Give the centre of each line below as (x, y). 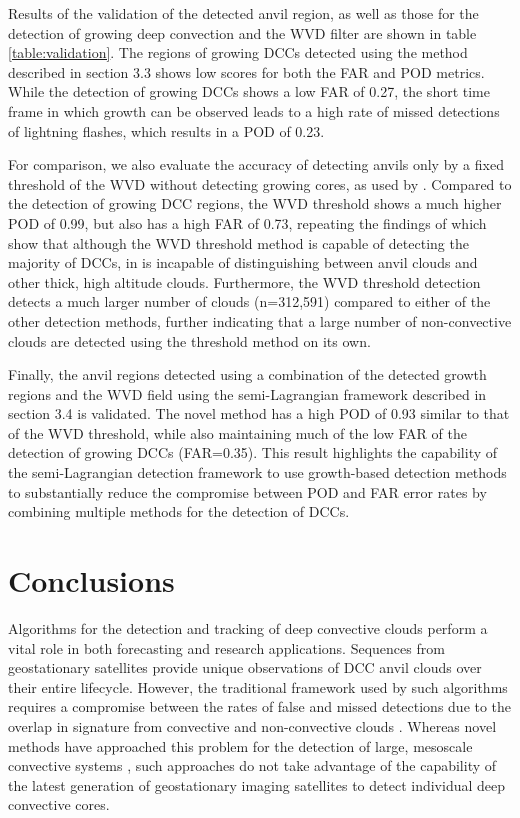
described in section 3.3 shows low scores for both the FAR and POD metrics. (246, 71)
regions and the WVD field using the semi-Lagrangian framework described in (247, 393)
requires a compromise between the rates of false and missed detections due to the (260, 706)
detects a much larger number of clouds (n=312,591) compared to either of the (249, 301)
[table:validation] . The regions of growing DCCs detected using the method (238, 52)
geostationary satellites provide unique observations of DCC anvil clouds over (245, 667)
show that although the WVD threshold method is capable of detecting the (238, 242)
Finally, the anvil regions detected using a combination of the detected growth (247, 374)
